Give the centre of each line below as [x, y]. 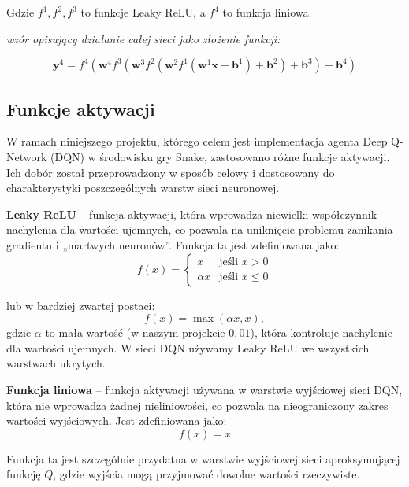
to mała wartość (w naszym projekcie [135, 332]
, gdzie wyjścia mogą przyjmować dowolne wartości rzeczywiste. [206, 474]
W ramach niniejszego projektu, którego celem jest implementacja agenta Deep [197, 141]
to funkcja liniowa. [267, 12]
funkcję [24, 474]
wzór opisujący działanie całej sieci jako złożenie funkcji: [143, 38]
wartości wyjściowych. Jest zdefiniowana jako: [117, 421]
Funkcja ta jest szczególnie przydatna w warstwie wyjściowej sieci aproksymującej [203, 458]
